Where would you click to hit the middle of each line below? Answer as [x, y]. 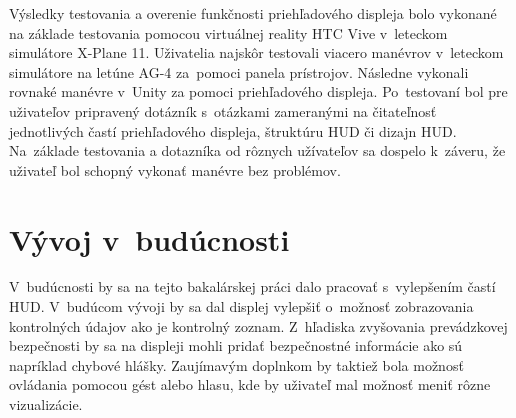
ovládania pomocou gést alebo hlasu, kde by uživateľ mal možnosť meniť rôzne [250, 384]
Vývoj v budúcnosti [149, 238]
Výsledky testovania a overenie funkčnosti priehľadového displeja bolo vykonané [253, 13]
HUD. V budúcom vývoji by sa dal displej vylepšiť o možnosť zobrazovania [241, 306]
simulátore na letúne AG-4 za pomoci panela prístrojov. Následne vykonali [239, 71]
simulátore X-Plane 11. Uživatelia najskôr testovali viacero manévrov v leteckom [256, 52]
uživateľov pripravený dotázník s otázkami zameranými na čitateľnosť [223, 110]
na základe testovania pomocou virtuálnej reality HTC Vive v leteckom [228, 32]
